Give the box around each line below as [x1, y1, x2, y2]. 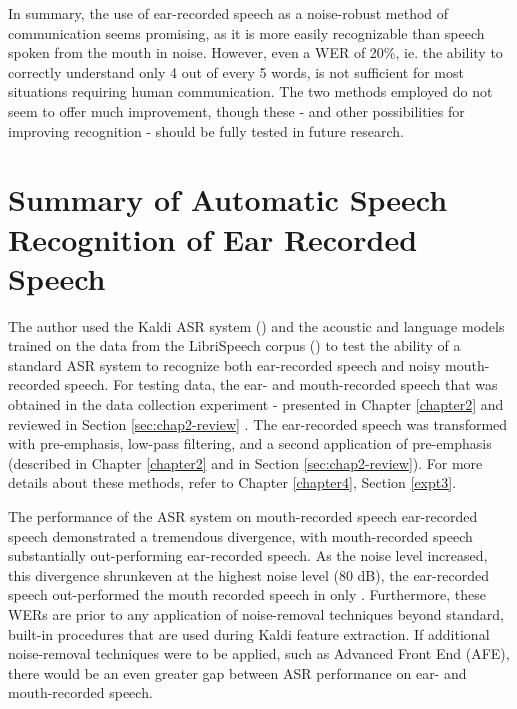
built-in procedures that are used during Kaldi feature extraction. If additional [8, 623, 490, 644]
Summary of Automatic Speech [8, 179, 448, 220]
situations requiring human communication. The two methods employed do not [8, 81, 493, 102]
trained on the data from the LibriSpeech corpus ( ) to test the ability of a [8, 335, 461, 356]
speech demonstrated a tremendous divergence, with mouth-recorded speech [8, 525, 473, 546]
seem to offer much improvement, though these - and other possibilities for [8, 100, 465, 121]
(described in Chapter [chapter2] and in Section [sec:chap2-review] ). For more [8, 452, 483, 473]
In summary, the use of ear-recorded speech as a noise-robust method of [8, 3, 449, 23]
